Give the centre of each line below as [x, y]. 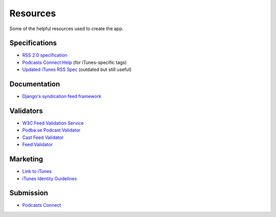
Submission [29, 193]
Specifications [33, 43]
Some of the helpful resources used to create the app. [66, 29]
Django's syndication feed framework [62, 97]
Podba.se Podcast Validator [51, 130]
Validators [26, 111]
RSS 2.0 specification [45, 55]
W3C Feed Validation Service [53, 123]
